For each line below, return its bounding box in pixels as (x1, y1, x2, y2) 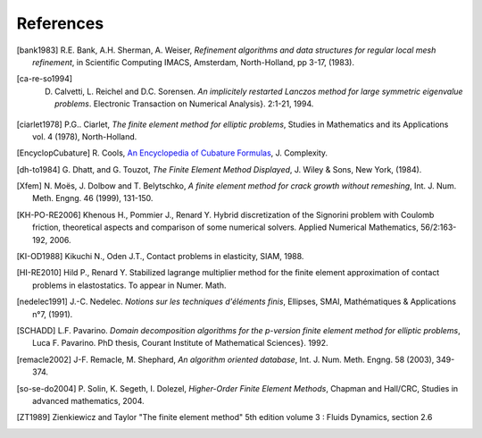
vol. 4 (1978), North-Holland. (32, 131, 137, 142)
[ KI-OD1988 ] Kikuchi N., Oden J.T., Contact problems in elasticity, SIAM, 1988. (16, 251, 304, 262)
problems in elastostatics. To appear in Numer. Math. (32, 280, 227, 291)
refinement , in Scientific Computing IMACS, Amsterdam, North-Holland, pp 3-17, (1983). (32, 56, 354, 67)
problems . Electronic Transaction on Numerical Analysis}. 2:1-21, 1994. (54, 98, 314, 109)
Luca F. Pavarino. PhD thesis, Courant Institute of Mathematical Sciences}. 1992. (32, 338, 329, 349)
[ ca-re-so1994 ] (16, 73, 73, 84)
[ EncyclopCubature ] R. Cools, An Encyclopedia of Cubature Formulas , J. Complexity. (16, 147, 328, 158)
